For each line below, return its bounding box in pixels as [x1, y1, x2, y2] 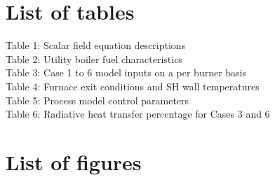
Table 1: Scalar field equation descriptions [6, 38, 186, 53]
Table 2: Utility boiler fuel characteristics [6, 51, 182, 66]
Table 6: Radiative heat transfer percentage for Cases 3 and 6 [6, 106, 270, 121]
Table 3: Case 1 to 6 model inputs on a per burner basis [6, 65, 247, 80]
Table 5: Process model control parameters [6, 92, 189, 107]
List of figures [6, 147, 142, 176]
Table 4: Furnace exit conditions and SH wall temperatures [6, 78, 260, 93]
